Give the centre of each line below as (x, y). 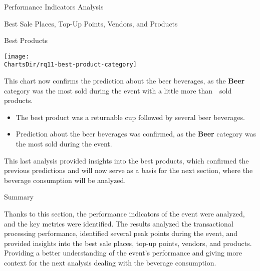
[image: (17, 56)
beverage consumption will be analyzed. (65, 180)
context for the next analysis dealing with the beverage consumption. (110, 262)
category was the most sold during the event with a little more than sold (118, 90)
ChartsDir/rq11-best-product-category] (70, 65)
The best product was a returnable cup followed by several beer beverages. (130, 117)
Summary (19, 197)
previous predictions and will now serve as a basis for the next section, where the (128, 170)
